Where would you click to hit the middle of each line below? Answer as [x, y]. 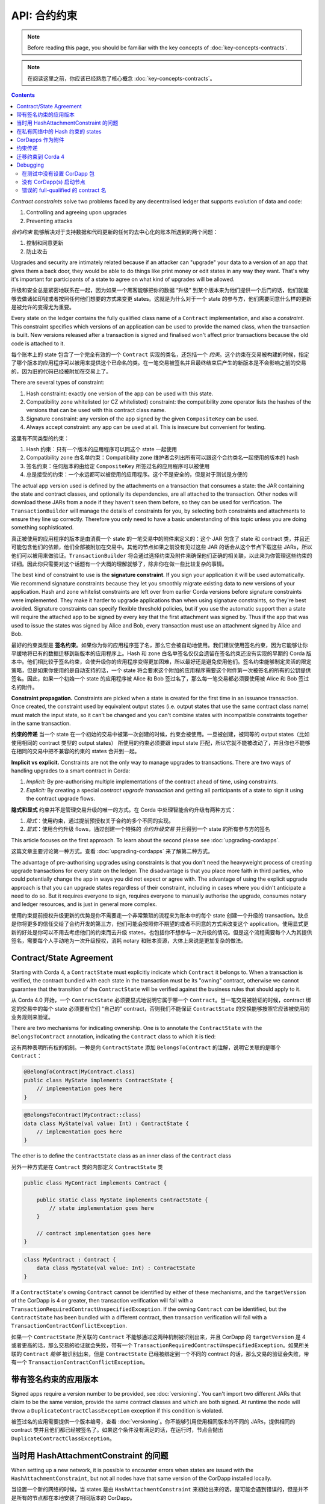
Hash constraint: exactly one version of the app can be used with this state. [120, 393]
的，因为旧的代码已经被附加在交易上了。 [61, 371]
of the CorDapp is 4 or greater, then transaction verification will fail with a [102, 1301]
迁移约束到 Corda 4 [41, 156]
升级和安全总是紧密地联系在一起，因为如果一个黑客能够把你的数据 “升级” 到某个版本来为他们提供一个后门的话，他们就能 [160, 290]
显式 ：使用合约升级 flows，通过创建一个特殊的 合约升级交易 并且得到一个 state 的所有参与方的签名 [148, 829]
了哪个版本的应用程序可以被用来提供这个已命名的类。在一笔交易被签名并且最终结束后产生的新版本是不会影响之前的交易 [159, 363]
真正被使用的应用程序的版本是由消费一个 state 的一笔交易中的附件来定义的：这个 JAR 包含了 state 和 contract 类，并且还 [160, 538]
